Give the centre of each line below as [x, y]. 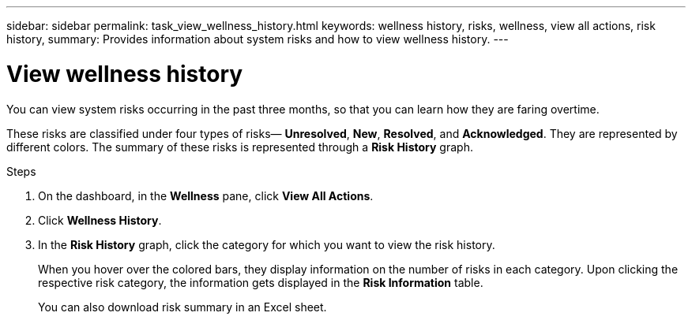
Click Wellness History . [100, 220]
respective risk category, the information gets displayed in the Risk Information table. [261, 282]
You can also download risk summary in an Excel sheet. [182, 307]
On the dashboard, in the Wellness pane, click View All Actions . [206, 195]
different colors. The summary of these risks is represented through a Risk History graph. [240, 147]
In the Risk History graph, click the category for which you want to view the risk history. [267, 244]
